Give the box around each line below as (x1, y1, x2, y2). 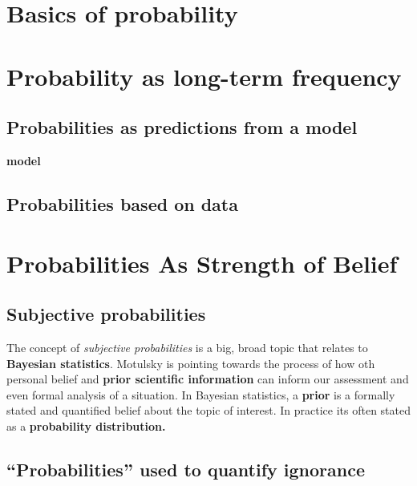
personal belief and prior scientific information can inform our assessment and (6, 371, 409, 387)
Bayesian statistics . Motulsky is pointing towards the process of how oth (6, 354, 375, 371)
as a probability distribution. (6, 417, 166, 434)
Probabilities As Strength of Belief (6, 246, 398, 279)
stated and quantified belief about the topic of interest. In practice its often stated (6, 402, 411, 419)
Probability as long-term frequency (6, 59, 402, 92)
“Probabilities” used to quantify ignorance (6, 456, 365, 481)
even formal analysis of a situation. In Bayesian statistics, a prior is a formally (6, 386, 395, 403)
